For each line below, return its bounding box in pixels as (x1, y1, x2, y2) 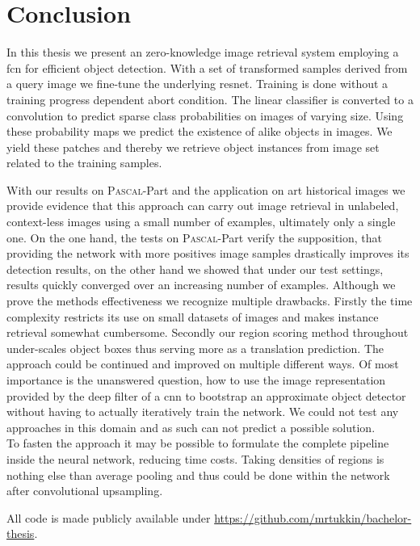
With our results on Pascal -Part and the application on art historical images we (6, 181, 405, 198)
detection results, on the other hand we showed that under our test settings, (6, 260, 384, 277)
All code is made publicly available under (6, 509, 211, 526)
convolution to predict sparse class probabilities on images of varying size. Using (6, 107, 404, 124)
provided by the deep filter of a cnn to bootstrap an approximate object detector (6, 387, 406, 404)
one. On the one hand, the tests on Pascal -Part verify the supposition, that (6, 229, 382, 246)
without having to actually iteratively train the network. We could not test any (6, 403, 399, 420)
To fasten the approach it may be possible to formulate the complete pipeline (6, 435, 389, 451)
